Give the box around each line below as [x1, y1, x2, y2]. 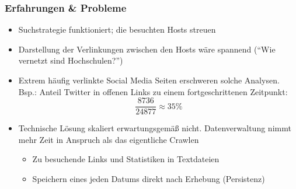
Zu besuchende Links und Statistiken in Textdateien [32, 153, 220, 165]
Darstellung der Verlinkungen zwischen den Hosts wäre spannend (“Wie [18, 43, 276, 55]
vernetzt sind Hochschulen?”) [18, 54, 123, 66]
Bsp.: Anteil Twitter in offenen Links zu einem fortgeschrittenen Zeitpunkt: [18, 85, 288, 97]
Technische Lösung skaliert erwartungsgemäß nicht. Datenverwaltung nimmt [18, 122, 291, 134]
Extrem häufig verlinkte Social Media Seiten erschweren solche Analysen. [18, 74, 280, 86]
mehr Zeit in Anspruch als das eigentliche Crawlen [18, 133, 199, 145]
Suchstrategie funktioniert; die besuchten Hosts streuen [18, 23, 216, 36]
